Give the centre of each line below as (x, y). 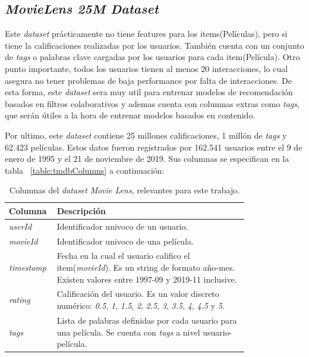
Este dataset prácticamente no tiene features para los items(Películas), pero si (146, 34)
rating (20, 300)
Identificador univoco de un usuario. (122, 226)
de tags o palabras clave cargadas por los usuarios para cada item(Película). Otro (152, 57)
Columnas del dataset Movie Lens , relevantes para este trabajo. (125, 190)
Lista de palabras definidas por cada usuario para (147, 320)
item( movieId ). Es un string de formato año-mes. (146, 267)
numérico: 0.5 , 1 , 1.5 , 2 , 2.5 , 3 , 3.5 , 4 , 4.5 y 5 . (141, 306)
